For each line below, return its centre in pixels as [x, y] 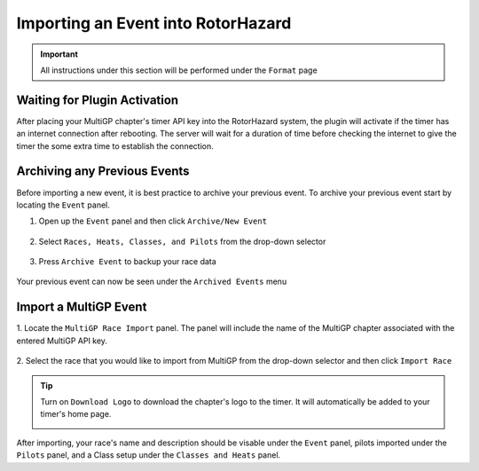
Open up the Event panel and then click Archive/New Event [153, 221]
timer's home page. [76, 414]
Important [59, 54]
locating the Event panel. [63, 205]
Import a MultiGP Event [82, 307]
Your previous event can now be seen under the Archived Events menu [152, 282]
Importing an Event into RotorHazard [154, 23]
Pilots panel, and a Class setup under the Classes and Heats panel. [149, 455]
